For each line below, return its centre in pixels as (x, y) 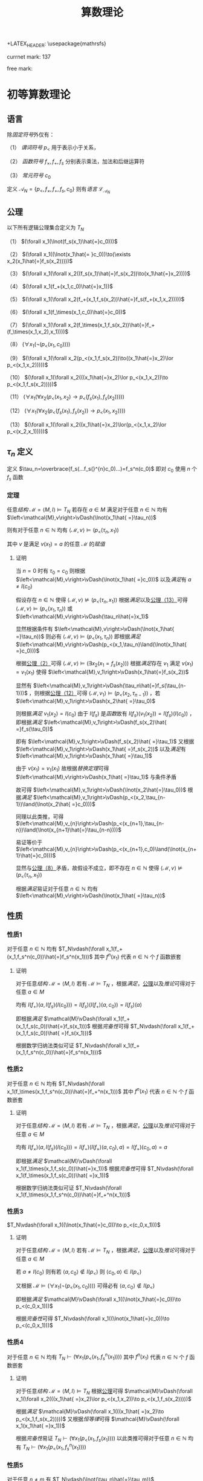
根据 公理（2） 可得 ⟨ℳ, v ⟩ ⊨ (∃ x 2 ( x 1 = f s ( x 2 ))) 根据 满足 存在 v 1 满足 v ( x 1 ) (105, 664)
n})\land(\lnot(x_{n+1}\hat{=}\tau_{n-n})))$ (69, 830)
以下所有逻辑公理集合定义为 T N (45, 228)
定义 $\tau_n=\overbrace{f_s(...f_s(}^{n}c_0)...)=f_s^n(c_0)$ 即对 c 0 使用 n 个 (102, 469)
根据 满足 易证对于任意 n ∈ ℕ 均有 (57, 888)
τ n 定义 (20, 453)
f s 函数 (15, 478)
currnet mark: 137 (29, 56)
